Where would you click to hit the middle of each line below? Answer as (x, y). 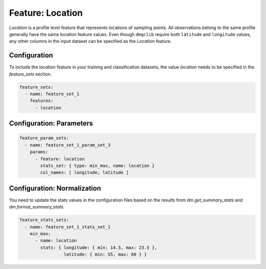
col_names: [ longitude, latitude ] (84, 173)
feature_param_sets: (44, 138)
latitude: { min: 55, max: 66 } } (105, 254)
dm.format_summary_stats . (37, 207)
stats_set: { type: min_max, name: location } (97, 166)
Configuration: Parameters (51, 123)
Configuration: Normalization (55, 188)
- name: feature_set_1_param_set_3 (68, 145)
